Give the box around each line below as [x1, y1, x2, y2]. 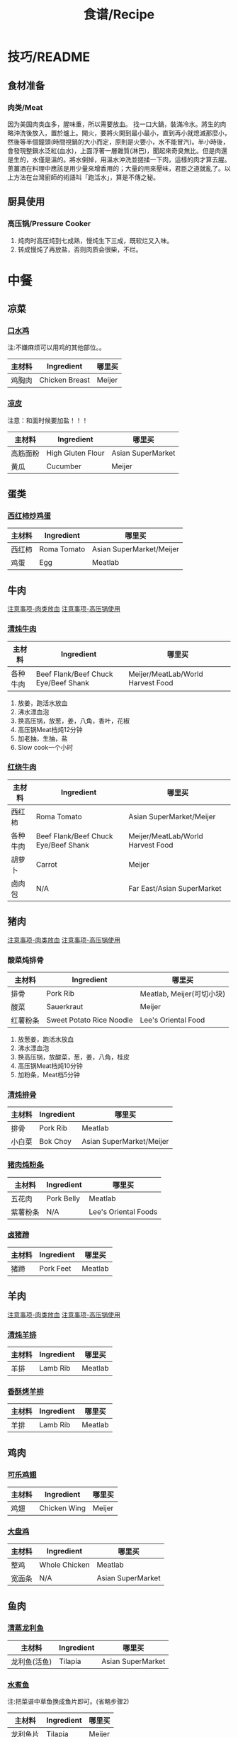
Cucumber [46, 461, 81, 471]
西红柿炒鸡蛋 [7, 511, 52, 521]
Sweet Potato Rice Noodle [46, 1015, 133, 1025]
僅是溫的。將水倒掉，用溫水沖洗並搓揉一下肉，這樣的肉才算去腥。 [38, 155, 231, 164]
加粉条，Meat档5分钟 [17, 1070, 80, 1079]
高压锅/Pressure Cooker [7, 219, 91, 229]
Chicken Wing [39, 1503, 86, 1513]
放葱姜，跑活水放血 [17, 1035, 74, 1043]
